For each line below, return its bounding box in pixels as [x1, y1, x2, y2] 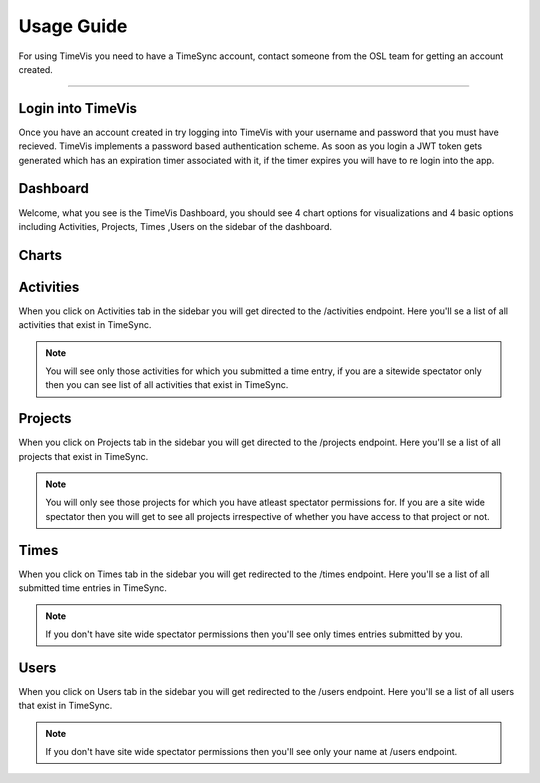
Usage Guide [18, 15, 128, 37]
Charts [18, 246, 63, 264]
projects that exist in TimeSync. [18, 450, 149, 462]
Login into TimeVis [18, 100, 138, 117]
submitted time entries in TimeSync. [18, 582, 167, 594]
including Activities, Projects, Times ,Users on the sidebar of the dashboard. [18, 220, 333, 232]
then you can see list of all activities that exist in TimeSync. [45, 379, 289, 391]
